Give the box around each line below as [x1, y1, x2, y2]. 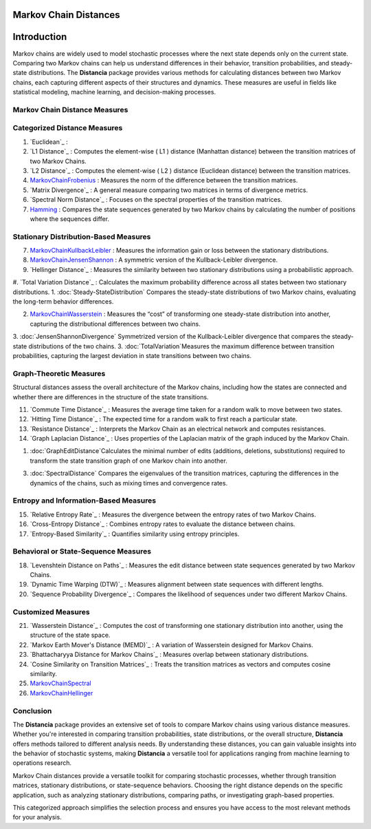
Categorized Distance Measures [12, 123, 123, 133]
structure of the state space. [30, 631, 111, 640]
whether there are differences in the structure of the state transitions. [12, 392, 209, 401]
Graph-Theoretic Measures [12, 368, 106, 378]
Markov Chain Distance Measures [12, 105, 128, 114]
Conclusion [12, 706, 52, 715]
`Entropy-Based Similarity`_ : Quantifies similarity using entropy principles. [30, 529, 240, 538]
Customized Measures [12, 607, 90, 616]
